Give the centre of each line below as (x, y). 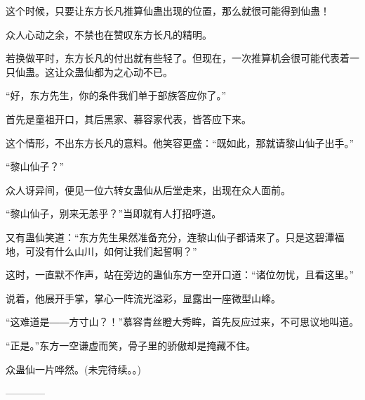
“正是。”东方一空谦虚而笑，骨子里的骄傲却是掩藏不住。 (131, 345)
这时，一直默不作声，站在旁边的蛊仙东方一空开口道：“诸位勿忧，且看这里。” (180, 275)
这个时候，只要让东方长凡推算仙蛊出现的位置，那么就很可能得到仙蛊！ (168, 11)
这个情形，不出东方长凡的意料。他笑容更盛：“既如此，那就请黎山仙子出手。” (180, 142)
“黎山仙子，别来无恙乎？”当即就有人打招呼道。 (114, 213)
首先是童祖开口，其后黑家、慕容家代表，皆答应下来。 (128, 118)
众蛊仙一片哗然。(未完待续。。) (73, 369)
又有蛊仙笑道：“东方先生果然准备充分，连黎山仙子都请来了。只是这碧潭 (170, 237)
